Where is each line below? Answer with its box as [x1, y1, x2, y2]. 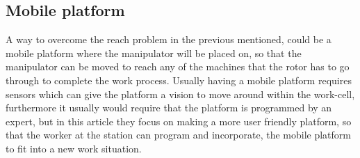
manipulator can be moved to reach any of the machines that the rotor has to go [6, 59, 350, 74]
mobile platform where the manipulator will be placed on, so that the [6, 45, 302, 60]
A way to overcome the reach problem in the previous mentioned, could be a [6, 32, 332, 47]
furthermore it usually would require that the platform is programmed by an [6, 100, 332, 115]
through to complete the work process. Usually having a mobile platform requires [6, 72, 352, 87]
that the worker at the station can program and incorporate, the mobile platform [6, 127, 351, 142]
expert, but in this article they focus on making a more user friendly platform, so [6, 113, 352, 128]
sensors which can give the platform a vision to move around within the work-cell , [6, 86, 355, 101]
